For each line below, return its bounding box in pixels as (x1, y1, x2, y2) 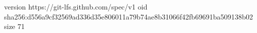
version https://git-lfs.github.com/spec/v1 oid (4, 1, 148, 11)
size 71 (4, 21, 25, 31)
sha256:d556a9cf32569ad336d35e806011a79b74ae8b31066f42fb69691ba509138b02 (4, 11, 253, 21)
